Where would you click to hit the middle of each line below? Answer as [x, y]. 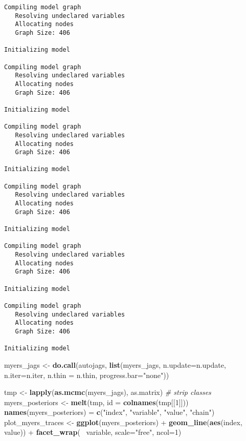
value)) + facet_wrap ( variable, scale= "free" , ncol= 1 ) [93, 432]
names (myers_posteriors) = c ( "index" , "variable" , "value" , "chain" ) [109, 412]
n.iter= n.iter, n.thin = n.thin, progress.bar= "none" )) [87, 375]
